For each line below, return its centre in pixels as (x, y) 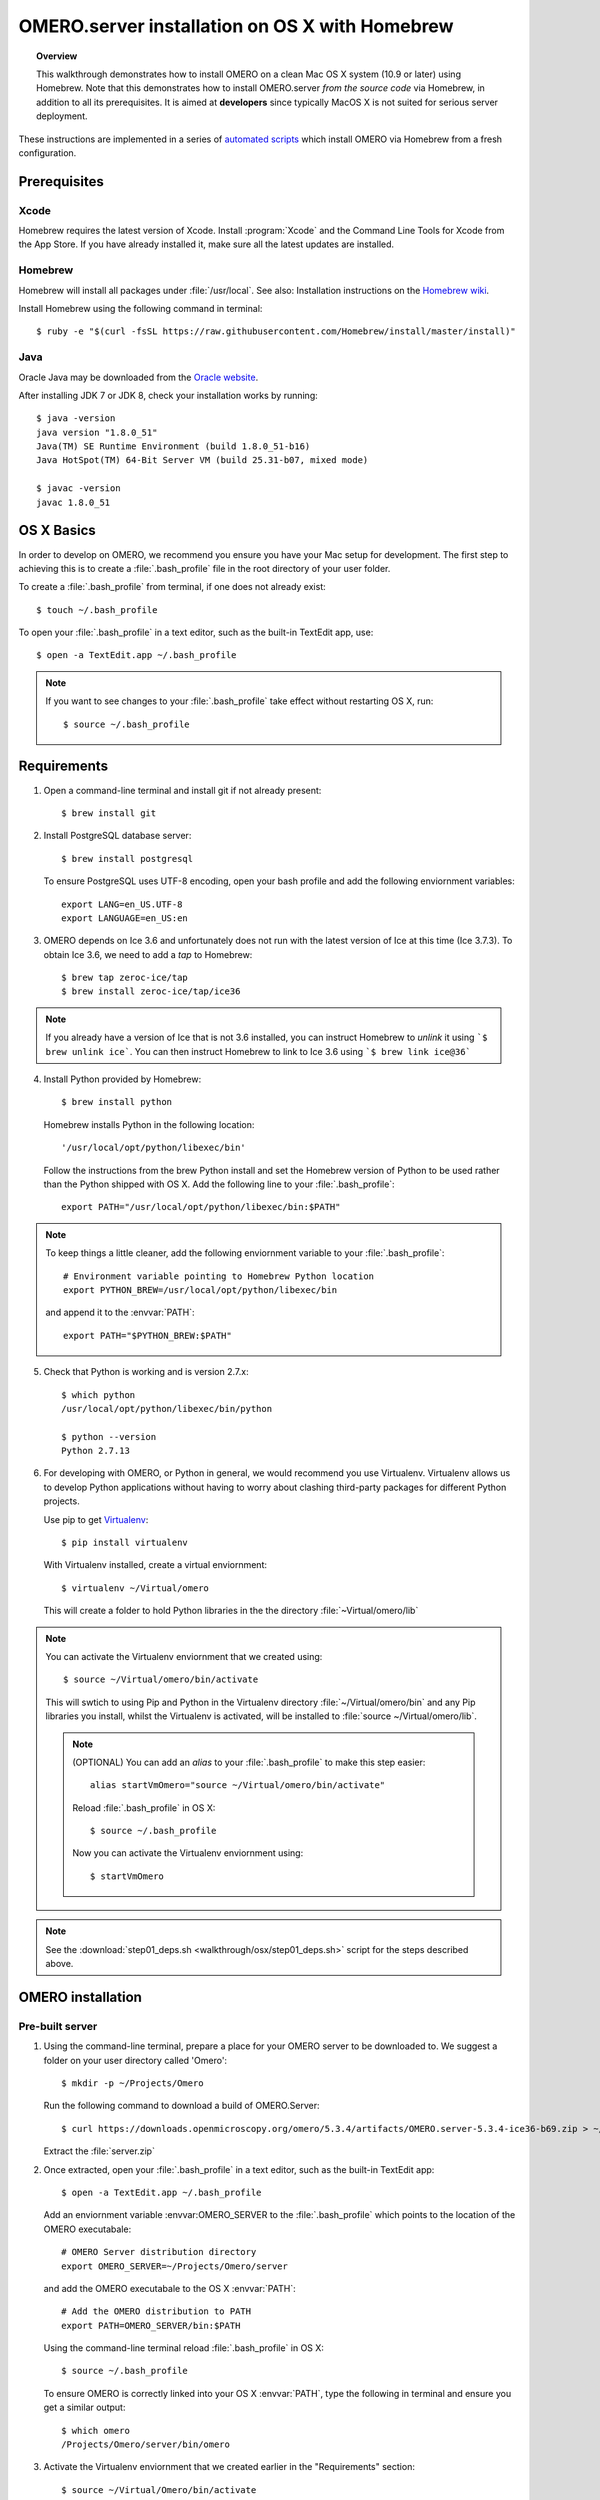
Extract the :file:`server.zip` (99, 2151)
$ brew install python (117, 1102)
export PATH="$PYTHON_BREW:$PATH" (147, 1335)
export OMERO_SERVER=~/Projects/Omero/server (175, 2266)
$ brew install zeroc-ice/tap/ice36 (151, 991)
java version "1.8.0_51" (97, 432)
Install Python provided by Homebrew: (122, 1079)
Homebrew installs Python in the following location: (149, 1124)
